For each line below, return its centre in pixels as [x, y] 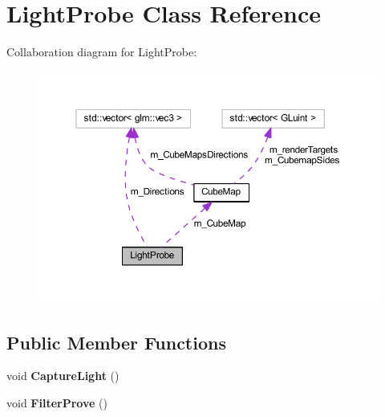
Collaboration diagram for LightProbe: [102, 52]
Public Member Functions [116, 342]
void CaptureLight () [63, 376]
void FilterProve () [57, 402]
